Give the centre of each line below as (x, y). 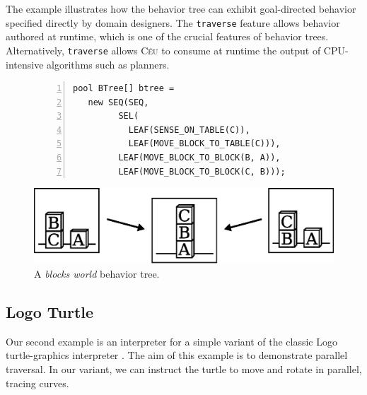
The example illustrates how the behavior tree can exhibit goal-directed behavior (181, 8)
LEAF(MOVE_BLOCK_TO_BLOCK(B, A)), (199, 158)
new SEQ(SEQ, (118, 102)
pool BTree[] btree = (124, 89)
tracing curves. (37, 383)
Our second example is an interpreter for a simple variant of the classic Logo (171, 341)
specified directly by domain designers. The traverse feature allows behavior (173, 22)
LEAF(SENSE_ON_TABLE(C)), (189, 130)
